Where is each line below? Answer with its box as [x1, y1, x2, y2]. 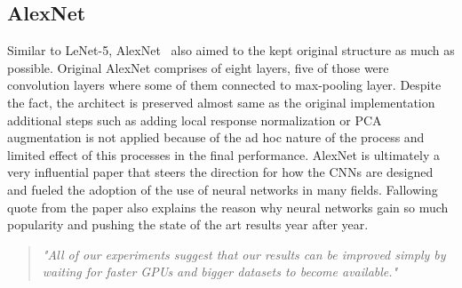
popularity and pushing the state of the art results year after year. [7, 215, 369, 234]
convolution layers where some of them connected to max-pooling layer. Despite [7, 76, 442, 94]
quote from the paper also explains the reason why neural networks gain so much [7, 197, 449, 216]
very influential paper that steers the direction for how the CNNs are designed [7, 163, 434, 181]
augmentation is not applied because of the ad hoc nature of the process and [7, 128, 425, 147]
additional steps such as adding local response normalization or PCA [7, 110, 382, 129]
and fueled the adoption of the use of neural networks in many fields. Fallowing [7, 180, 438, 198]
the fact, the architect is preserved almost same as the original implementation [7, 92, 435, 111]
